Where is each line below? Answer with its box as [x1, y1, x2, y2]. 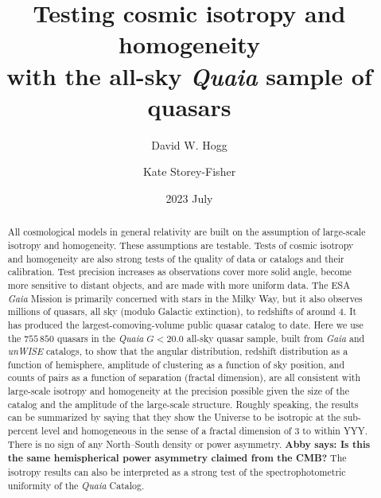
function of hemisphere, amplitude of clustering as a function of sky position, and [7, 357, 345, 371]
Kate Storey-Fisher [142, 163, 236, 180]
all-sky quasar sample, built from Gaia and [186, 331, 365, 344]
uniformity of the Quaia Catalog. [7, 478, 145, 492]
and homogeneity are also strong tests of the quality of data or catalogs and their [7, 251, 344, 265]
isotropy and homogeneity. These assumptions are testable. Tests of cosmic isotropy [7, 238, 354, 251]
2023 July [165, 189, 213, 206]
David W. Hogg [151, 136, 227, 153]
